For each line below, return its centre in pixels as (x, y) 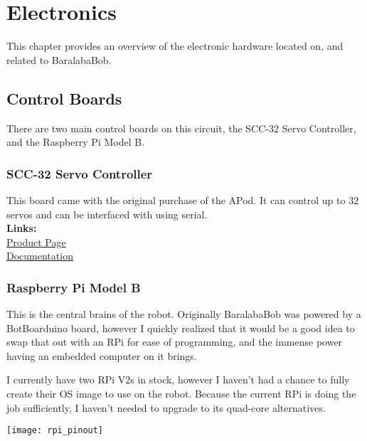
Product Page (36, 241)
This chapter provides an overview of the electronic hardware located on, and (175, 46)
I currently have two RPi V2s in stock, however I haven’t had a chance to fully (178, 379)
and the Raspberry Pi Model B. (76, 142)
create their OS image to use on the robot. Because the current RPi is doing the (181, 394)
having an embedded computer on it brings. (102, 355)
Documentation (40, 256)
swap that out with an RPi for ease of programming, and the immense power (175, 342)
